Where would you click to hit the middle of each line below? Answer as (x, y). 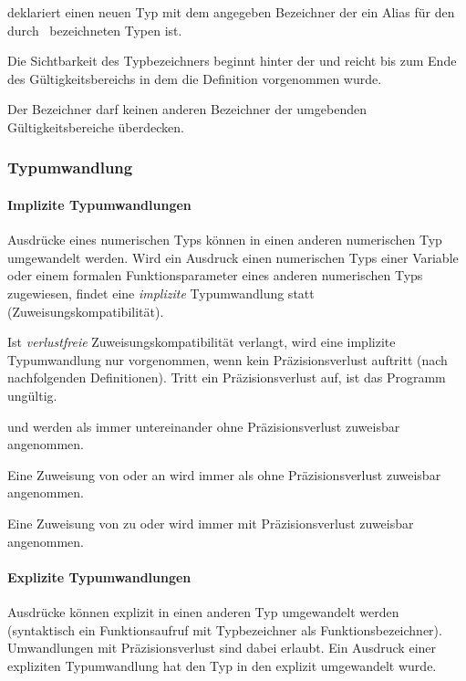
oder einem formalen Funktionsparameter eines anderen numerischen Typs (215, 275)
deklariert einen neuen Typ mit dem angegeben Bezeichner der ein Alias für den (231, 12)
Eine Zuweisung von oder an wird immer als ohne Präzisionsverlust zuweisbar (224, 474)
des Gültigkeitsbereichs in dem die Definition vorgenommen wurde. (195, 78)
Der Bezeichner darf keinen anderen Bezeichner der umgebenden (187, 109)
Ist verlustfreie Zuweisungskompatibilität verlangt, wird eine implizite (202, 342)
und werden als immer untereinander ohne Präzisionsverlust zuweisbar (204, 426)
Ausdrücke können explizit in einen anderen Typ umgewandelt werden (203, 611)
